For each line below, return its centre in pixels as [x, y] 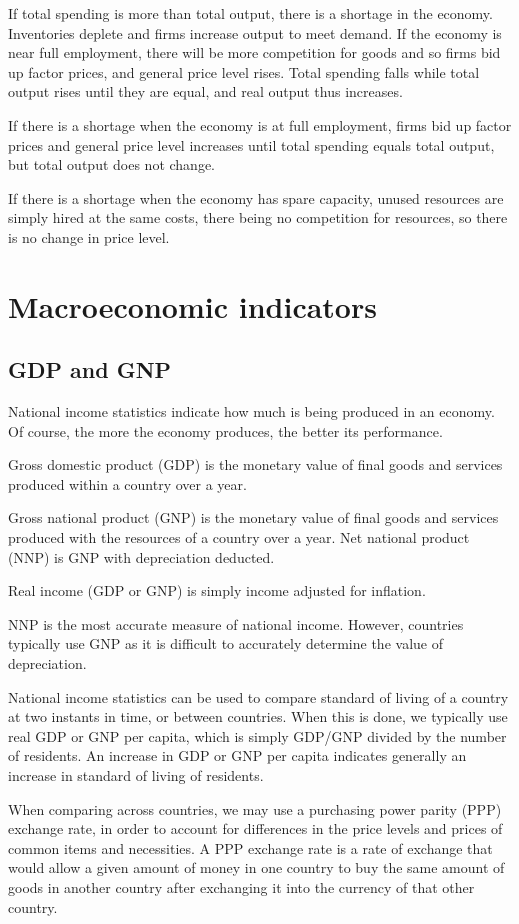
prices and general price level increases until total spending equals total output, [251, 144]
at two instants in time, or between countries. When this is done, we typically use [258, 716]
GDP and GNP [90, 369]
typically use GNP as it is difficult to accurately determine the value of [225, 643]
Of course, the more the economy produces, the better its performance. [225, 430]
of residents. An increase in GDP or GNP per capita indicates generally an [237, 755]
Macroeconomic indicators [192, 305]
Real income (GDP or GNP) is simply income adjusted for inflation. [217, 590]
